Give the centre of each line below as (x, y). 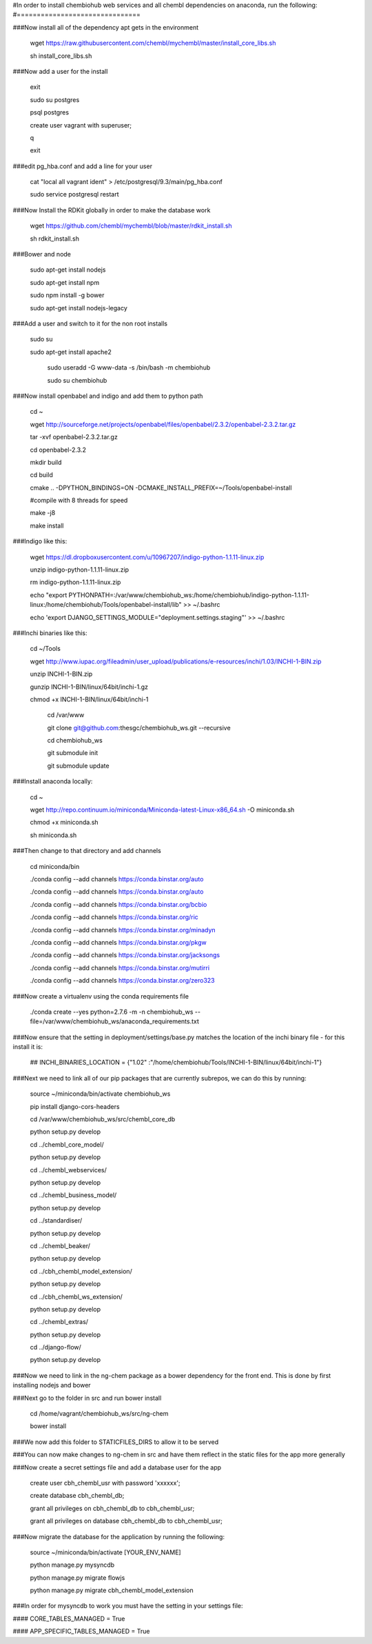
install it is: (28, 1047)
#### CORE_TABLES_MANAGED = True (69, 1618)
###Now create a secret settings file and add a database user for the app (117, 1467)
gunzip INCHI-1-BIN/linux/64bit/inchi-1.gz (89, 687)
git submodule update (78, 765)
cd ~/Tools (45, 649)
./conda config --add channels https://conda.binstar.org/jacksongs (125, 955)
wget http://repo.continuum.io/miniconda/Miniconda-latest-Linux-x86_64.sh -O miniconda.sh (162, 810)
